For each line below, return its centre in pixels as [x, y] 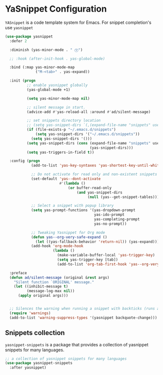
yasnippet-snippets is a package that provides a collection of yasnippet [77, 344]
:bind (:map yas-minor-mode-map [42, 67]
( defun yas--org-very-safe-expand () [69, 237]
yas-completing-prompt [117, 219]
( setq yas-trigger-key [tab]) [88, 260]
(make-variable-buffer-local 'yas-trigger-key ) [106, 255]
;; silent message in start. [56, 107]
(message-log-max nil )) [51, 291]
